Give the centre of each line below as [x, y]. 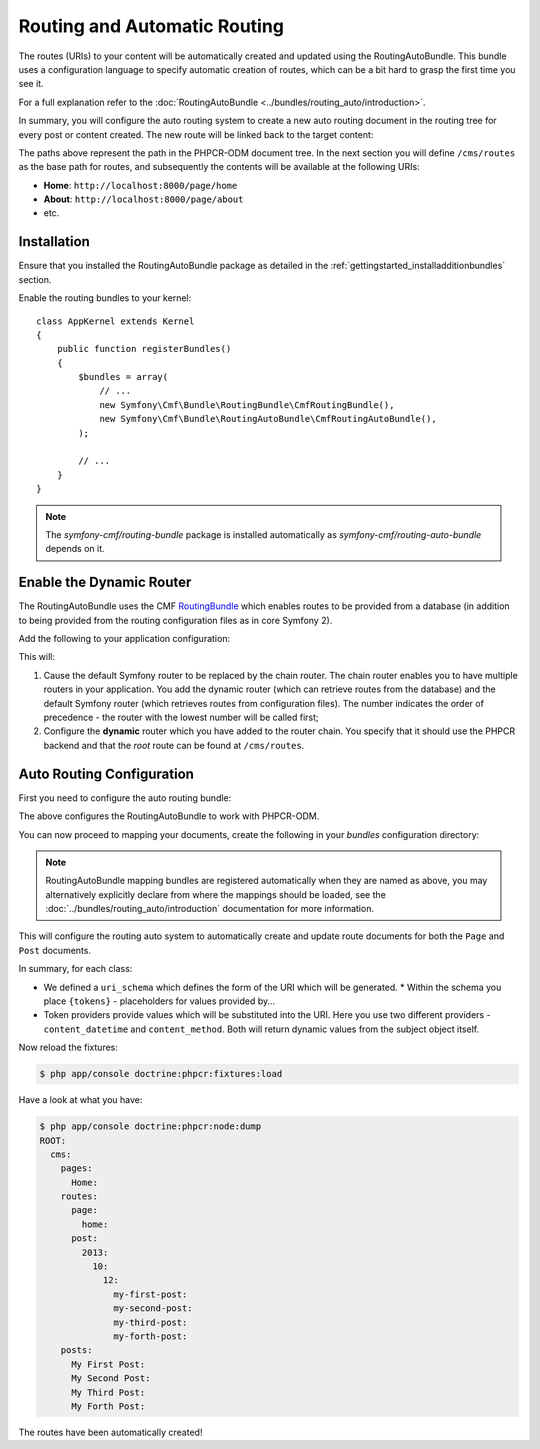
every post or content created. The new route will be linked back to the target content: [196, 134]
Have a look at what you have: [80, 1100]
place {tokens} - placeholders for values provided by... [159, 1001]
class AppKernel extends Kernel [115, 321]
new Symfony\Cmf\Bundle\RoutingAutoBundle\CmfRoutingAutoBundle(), [268, 419]
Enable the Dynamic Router [105, 582]
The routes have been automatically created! [110, 1432]
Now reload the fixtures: [68, 1047]
